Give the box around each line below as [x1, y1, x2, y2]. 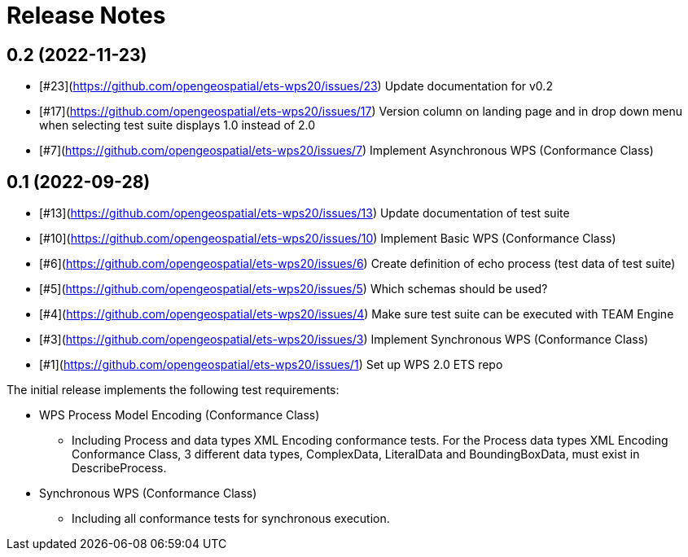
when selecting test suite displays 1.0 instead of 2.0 [39, 118, 316, 133]
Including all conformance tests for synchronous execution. [72, 511, 390, 526]
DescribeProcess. [72, 461, 167, 476]
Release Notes [7, 2, 166, 29]
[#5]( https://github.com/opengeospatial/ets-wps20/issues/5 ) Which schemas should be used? [39, 282, 548, 296]
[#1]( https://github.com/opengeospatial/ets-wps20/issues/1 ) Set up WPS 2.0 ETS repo [39, 357, 503, 372]
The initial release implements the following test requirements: [7, 383, 340, 397]
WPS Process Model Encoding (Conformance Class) [39, 408, 320, 423]
